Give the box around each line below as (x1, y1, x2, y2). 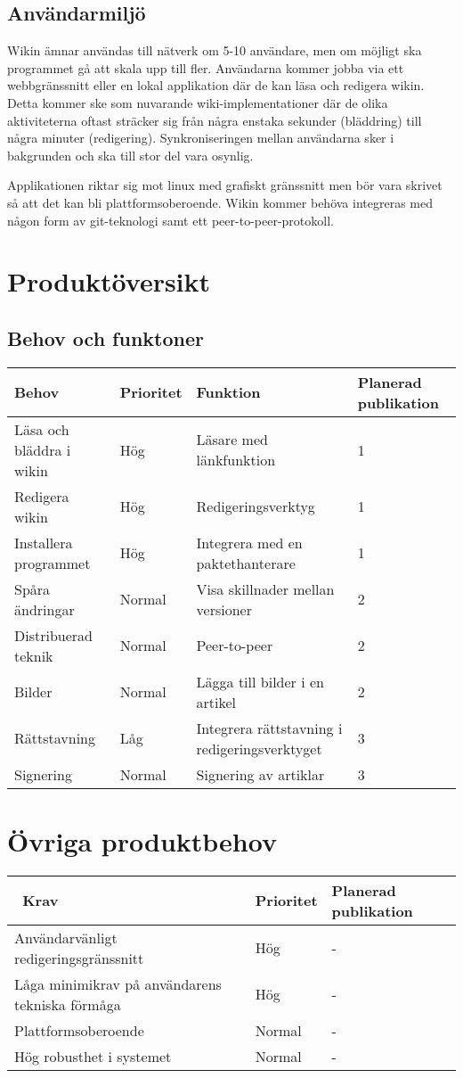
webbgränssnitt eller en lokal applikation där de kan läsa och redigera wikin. (7, 76, 425, 95)
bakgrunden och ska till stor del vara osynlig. (7, 145, 254, 164)
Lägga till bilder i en (196, 671, 324, 692)
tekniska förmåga (14, 993, 121, 1015)
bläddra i (14, 439, 71, 460)
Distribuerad (14, 624, 93, 646)
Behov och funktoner (7, 324, 204, 351)
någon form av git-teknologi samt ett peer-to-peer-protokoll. (7, 210, 334, 229)
